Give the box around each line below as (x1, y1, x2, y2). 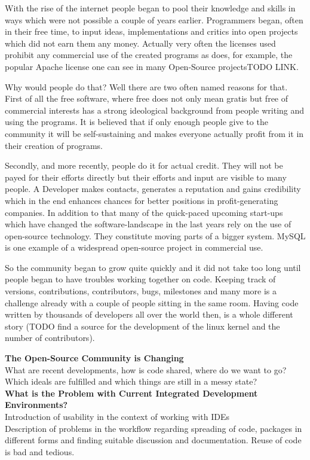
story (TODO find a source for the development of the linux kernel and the (5, 319, 280, 332)
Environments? (5, 398, 68, 411)
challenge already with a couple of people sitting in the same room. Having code (5, 296, 299, 309)
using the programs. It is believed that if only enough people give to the (5, 115, 268, 128)
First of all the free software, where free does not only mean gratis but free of (5, 92, 288, 105)
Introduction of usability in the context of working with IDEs (5, 410, 229, 422)
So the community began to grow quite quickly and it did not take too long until (5, 261, 301, 273)
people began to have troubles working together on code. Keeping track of (5, 273, 276, 285)
